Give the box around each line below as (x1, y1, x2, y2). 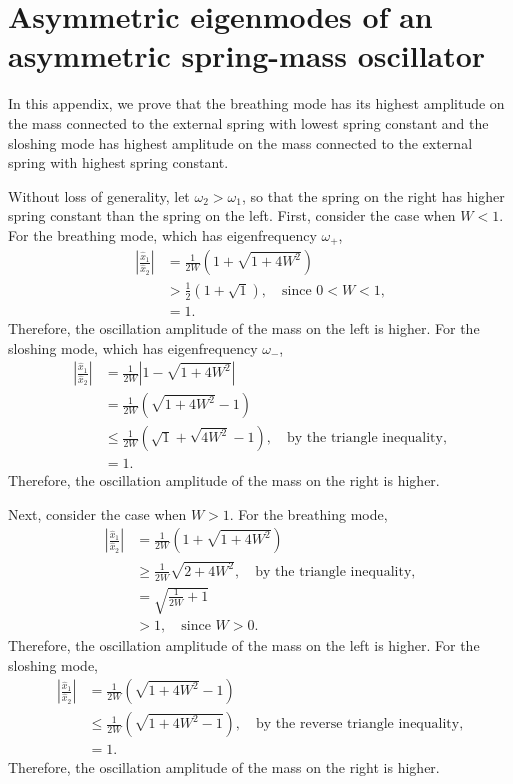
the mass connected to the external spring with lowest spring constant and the (8, 112, 489, 133)
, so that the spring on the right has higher (241, 185, 505, 206)
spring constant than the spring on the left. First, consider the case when (8, 205, 456, 226)
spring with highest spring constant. (8, 152, 229, 173)
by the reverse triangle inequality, (256, 717, 464, 732)
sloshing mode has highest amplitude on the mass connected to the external (8, 132, 473, 153)
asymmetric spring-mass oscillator (8, 35, 486, 76)
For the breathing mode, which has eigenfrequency (8, 224, 317, 245)
